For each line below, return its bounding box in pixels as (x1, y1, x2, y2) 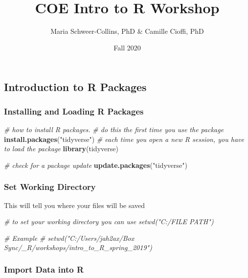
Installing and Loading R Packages (4, 105, 144, 117)
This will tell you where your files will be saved (4, 200, 145, 210)
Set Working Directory (4, 181, 96, 193)
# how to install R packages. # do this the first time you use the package (4, 124, 224, 134)
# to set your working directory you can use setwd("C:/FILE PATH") (4, 216, 214, 227)
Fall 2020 (113, 42, 141, 52)
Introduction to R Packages (4, 79, 147, 94)
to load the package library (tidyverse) (4, 143, 118, 154)
